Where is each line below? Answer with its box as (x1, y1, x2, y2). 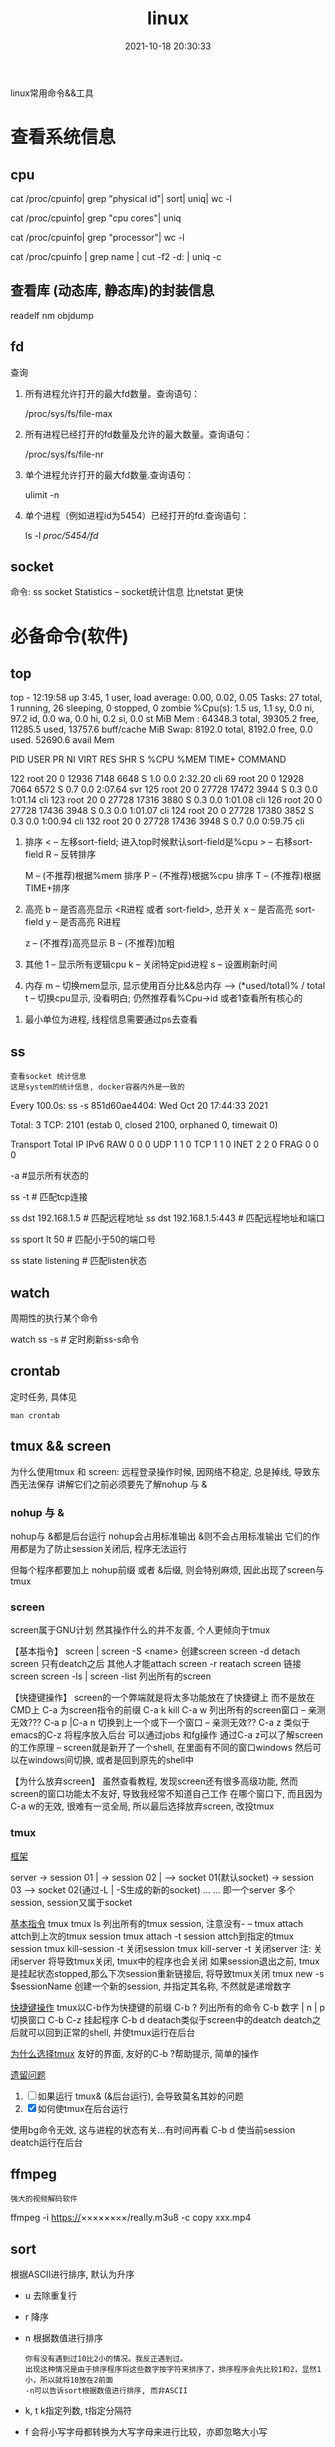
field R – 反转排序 (24, 848, 97, 861)
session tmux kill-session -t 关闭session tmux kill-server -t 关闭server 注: (10, 1942, 312, 1954)
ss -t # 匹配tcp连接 (10, 1191, 88, 1203)
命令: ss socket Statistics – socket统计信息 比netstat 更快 (10, 586, 244, 598)
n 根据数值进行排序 (24, 2332, 104, 2344)
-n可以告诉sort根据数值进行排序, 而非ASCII (24, 2386, 188, 2396)
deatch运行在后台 (10, 2136, 83, 2148)
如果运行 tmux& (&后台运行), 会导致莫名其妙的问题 (37, 2090, 244, 2102)
